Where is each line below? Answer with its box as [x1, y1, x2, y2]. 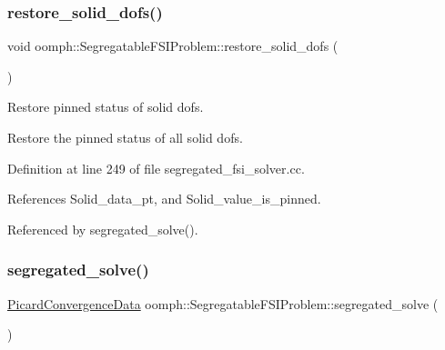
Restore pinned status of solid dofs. [7, 97, 204, 116]
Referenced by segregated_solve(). [7, 219, 198, 238]
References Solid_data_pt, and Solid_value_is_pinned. [7, 189, 321, 208]
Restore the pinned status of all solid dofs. [7, 128, 243, 146]
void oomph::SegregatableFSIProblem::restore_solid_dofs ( [7, 36, 339, 55]
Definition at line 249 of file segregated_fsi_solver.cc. [7, 158, 305, 177]
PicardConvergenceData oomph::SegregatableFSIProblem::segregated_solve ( [7, 294, 439, 313]
